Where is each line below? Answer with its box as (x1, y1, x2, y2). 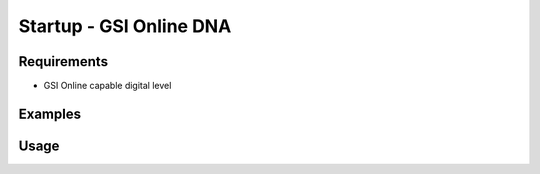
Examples (18, 105, 82, 122)
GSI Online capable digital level (43, 80, 172, 92)
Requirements (18, 53, 109, 70)
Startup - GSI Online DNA (18, 15, 232, 37)
